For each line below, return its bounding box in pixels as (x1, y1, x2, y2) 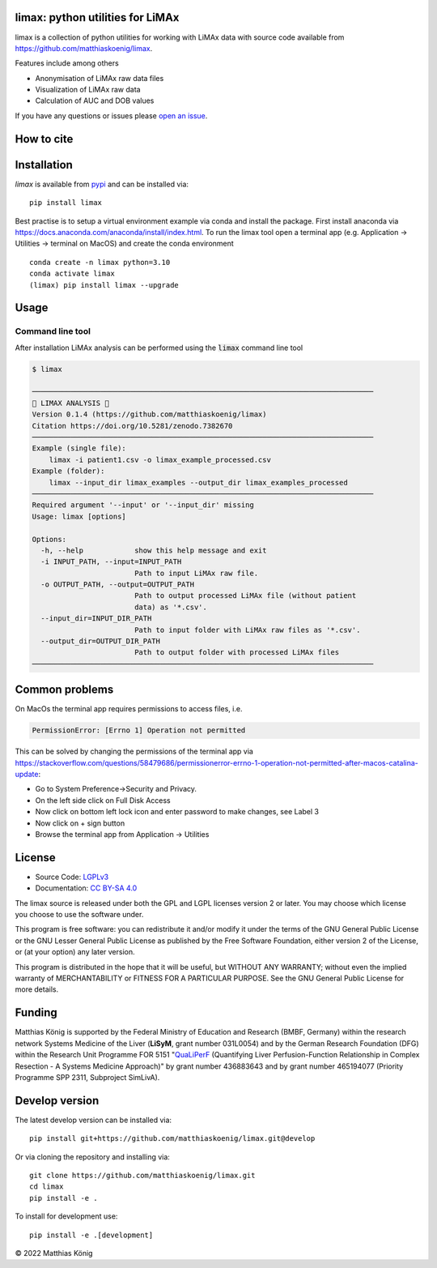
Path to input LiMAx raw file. (134, 568, 259, 578)
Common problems (15, 683, 114, 697)
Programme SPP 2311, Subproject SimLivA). (15, 1072, 160, 1082)
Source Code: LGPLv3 (35, 872, 109, 882)
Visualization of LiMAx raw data (35, 85, 141, 95)
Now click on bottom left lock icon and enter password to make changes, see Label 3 (35, 807, 320, 817)
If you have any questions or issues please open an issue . (15, 110, 208, 121)
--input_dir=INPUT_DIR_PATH (40, 614, 152, 623)
